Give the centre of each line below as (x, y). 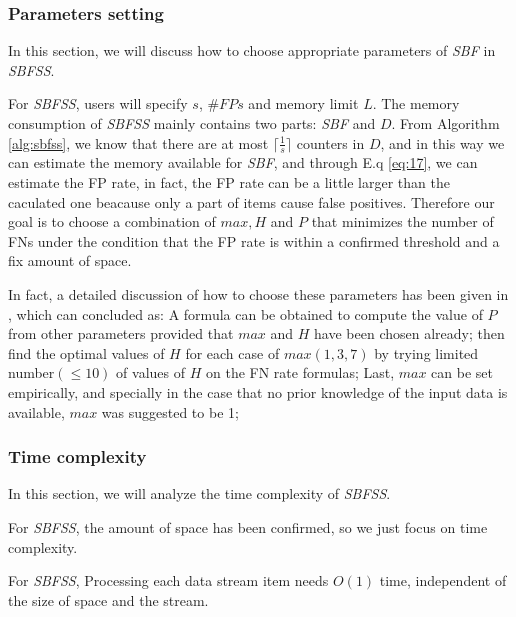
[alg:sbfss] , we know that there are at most (138, 142)
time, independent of (443, 580)
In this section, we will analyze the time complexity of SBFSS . (199, 493)
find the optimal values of (86, 352)
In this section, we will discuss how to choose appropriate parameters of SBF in (252, 50)
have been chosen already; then (409, 333)
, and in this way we (442, 142)
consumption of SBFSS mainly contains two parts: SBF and (192, 123)
